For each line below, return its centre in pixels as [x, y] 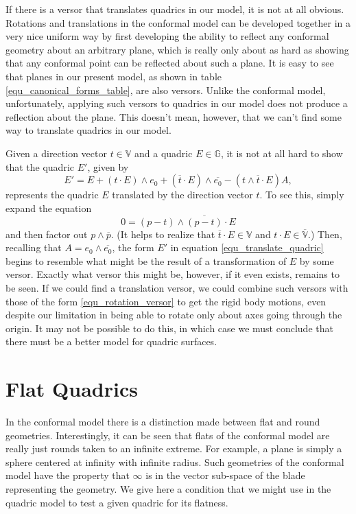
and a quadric [164, 153]
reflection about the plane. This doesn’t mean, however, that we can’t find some [174, 116]
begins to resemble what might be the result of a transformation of [146, 260]
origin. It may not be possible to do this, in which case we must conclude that [169, 328]
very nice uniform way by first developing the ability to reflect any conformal [167, 36]
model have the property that [68, 475]
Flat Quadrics [72, 389]
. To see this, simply [302, 195]
